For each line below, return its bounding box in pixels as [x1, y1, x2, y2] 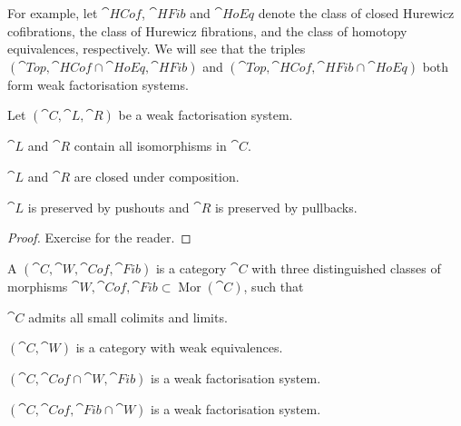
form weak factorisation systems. [7, 74, 189, 94]
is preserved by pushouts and [27, 197, 190, 216]
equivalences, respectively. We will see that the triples [7, 39, 306, 58]
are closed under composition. [74, 166, 240, 185]
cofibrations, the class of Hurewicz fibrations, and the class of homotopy [7, 21, 407, 40]
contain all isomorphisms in [74, 136, 227, 155]
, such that [243, 276, 304, 295]
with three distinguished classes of [251, 258, 441, 277]
